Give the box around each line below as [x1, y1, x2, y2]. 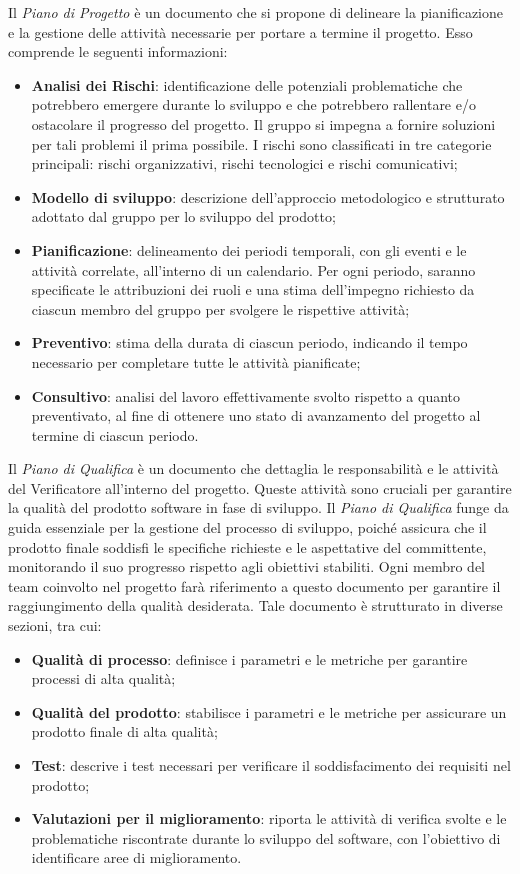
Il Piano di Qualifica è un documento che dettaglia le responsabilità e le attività [8, 458, 499, 479]
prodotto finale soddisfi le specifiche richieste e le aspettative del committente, [8, 536, 487, 557]
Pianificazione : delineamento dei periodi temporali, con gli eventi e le [31, 239, 467, 260]
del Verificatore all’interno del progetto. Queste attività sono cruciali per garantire [8, 477, 512, 498]
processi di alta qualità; [31, 668, 176, 689]
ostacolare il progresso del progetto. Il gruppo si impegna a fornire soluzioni [31, 113, 496, 134]
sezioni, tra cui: [8, 615, 102, 636]
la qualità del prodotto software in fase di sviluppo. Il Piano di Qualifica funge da [8, 497, 509, 518]
